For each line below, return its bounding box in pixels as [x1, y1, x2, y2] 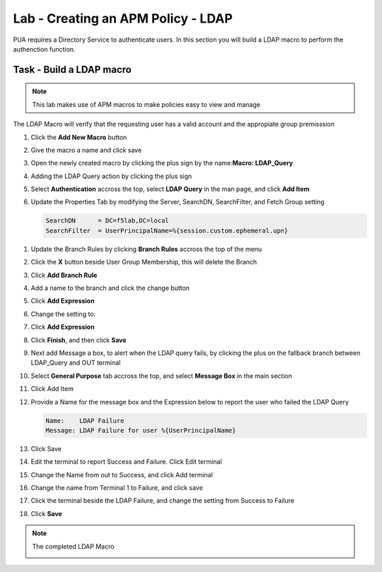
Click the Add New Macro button [30, 133, 127, 141]
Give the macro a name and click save [30, 146, 142, 154]
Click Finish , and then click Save [30, 336, 127, 344]
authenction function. [13, 45, 76, 53]
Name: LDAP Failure [45, 416, 125, 424]
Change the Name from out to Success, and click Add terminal [30, 470, 214, 479]
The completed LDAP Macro [32, 542, 115, 551]
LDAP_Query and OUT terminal [30, 358, 121, 367]
